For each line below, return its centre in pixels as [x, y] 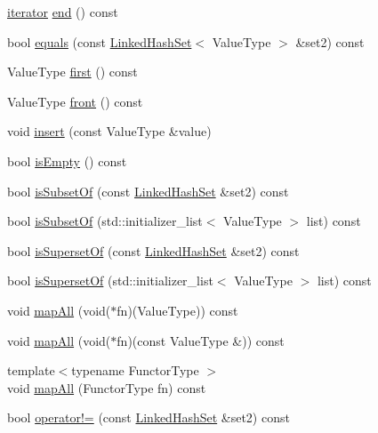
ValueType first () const [72, 72]
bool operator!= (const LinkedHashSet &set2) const [149, 417]
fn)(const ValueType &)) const [201, 340]
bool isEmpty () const [67, 160]
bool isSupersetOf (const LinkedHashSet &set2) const [153, 250]
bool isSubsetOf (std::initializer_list [105, 221]
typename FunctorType [135, 370]
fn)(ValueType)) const [177, 310]
